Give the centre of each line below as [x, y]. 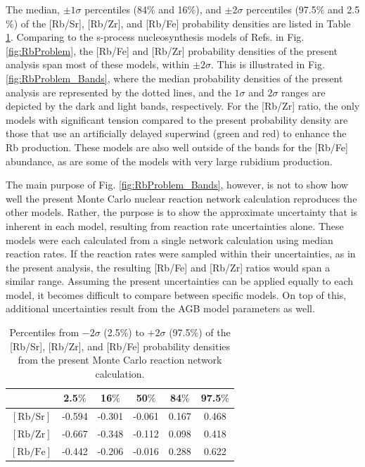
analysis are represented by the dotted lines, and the [119, 92]
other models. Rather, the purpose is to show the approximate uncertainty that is [182, 212]
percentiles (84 [116, 9]
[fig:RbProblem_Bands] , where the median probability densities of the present [174, 78]
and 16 [173, 9]
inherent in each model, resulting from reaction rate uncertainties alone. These [175, 225]
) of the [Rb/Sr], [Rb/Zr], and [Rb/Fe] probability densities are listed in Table [182, 23]
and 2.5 [344, 9]
